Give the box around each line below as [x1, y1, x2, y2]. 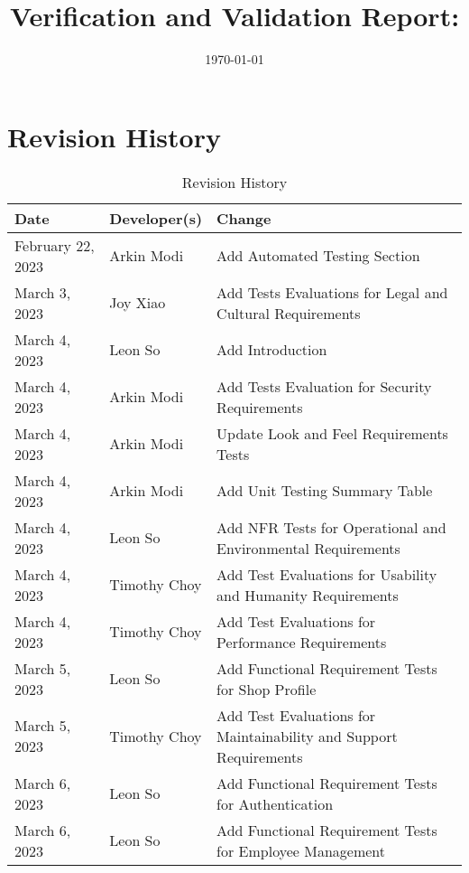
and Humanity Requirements [216, 584, 399, 605]
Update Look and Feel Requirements [216, 422, 448, 444]
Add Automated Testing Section [216, 245, 420, 267]
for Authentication [216, 793, 334, 814]
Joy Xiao [109, 292, 166, 314]
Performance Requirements [216, 631, 387, 652]
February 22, [14, 234, 95, 256]
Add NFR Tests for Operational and [216, 516, 446, 538]
